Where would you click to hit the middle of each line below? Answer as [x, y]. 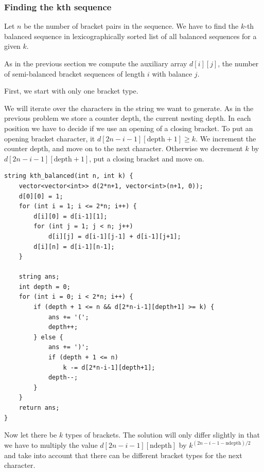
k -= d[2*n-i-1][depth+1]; [109, 367]
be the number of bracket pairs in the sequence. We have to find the [131, 26]
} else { [48, 337]
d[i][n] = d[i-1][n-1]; [74, 247]
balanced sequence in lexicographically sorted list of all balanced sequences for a [130, 36]
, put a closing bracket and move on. [147, 158]
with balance [172, 73]
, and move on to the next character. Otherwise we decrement [145, 148]
